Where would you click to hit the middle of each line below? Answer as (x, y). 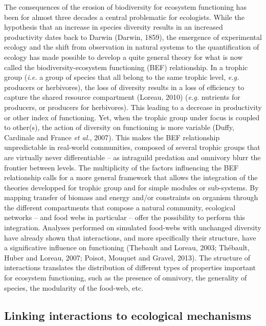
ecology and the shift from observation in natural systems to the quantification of (132, 47)
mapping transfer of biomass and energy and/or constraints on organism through (131, 197)
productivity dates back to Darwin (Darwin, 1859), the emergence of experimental (133, 37)
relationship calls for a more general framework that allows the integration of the (131, 177)
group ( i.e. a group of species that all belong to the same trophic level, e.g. (122, 77)
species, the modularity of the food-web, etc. (74, 287)
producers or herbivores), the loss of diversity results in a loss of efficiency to (124, 87)
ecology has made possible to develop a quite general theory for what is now (124, 57)
